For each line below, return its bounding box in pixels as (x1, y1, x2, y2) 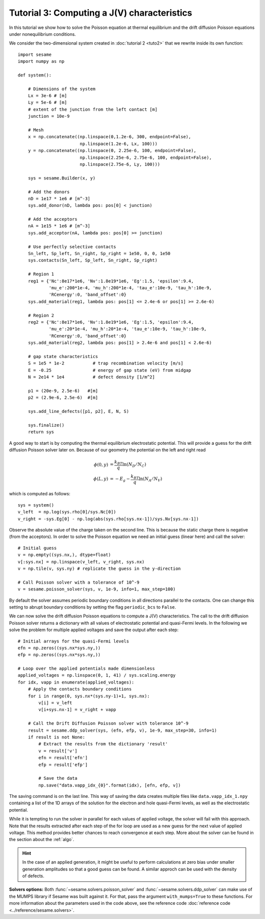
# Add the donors (27, 189, 70, 195)
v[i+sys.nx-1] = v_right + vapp (38, 707, 116, 713)
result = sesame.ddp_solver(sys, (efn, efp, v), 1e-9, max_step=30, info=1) (27, 727, 217, 733)
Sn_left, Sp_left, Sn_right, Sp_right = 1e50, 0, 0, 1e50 (27, 251, 171, 256)
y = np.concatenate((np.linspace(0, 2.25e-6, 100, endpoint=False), (27, 148, 196, 153)
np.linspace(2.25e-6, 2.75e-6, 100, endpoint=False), (79, 154, 212, 160)
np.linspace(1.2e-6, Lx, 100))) (79, 141, 158, 147)
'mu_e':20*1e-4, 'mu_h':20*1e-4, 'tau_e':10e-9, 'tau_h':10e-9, (49, 326, 207, 332)
